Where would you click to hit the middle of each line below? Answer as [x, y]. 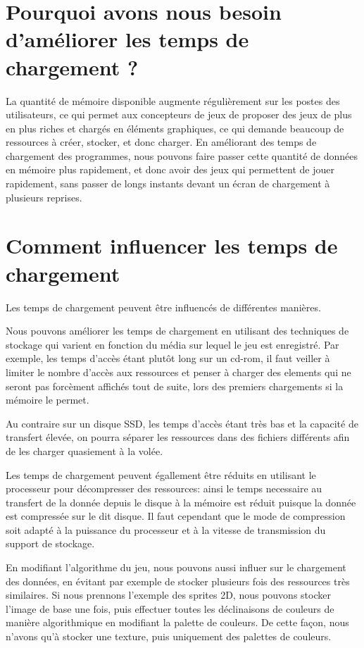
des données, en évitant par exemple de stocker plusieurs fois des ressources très [178, 581]
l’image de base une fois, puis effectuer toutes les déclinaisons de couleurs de [170, 608]
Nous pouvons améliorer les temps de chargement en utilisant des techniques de [177, 331]
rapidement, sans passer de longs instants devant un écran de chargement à [168, 183]
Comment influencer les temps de [172, 245]
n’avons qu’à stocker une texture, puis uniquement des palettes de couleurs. [169, 636]
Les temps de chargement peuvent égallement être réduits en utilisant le [161, 474]
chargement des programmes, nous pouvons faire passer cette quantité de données [182, 155]
